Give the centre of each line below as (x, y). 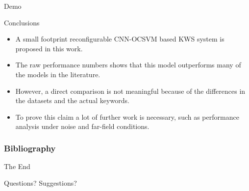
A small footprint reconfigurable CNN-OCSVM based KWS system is (120, 39)
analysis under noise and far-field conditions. (82, 126)
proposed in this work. (49, 48)
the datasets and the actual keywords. (72, 100)
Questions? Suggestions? (40, 182)
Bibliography (30, 148)
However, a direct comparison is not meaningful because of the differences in (130, 91)
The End (17, 166)
